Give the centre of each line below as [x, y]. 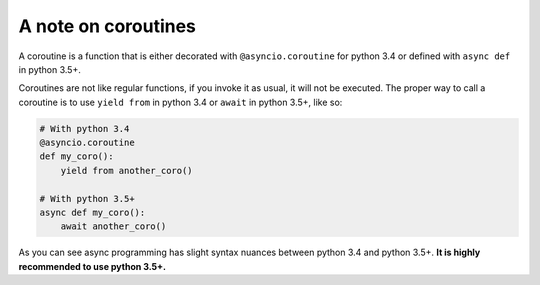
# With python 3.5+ [87, 198]
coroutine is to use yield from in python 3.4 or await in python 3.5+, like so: [180, 102]
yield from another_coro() [127, 170]
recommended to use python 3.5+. [92, 266]
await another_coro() [113, 226]
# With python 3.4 [84, 128]
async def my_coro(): [92, 213]
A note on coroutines [107, 26]
